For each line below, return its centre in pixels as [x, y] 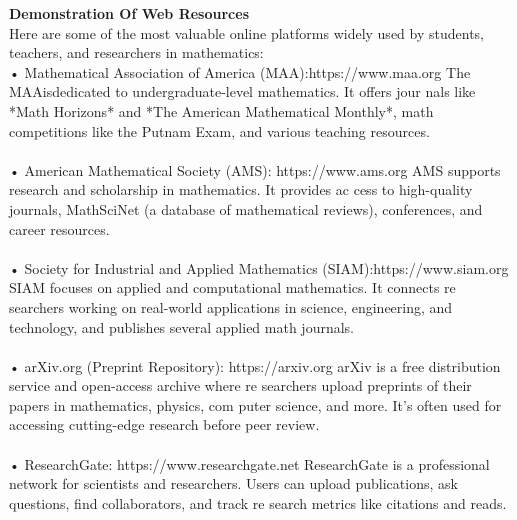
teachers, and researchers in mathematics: [136, 52]
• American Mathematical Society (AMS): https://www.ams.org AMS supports [255, 169]
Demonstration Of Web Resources [129, 13]
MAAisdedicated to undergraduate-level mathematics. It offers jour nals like [242, 91]
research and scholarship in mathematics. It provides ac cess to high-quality [241, 189]
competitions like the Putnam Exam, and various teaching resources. [219, 130]
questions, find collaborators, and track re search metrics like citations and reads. [258, 502]
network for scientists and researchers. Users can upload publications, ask [233, 483]
